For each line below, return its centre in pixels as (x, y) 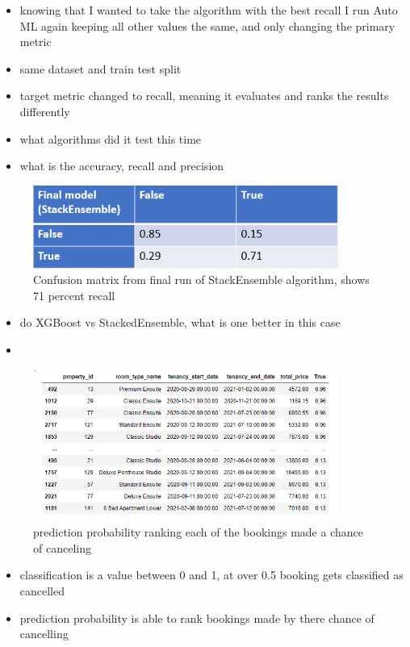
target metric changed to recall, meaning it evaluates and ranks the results (204, 96)
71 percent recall (74, 295)
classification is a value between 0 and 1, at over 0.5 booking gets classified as (211, 575)
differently (45, 111)
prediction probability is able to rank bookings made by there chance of (197, 618)
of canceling (62, 547)
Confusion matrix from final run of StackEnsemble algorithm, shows (201, 280)
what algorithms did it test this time (111, 138)
